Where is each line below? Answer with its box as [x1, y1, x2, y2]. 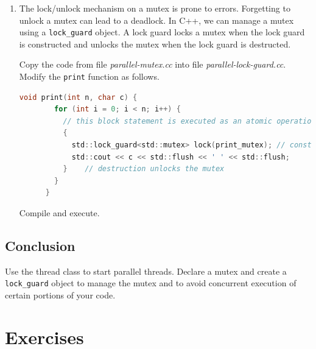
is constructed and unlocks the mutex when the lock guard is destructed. [19, 37, 291, 50]
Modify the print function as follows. [19, 70, 160, 83]
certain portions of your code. [5, 289, 116, 301]
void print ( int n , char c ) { [19, 93, 138, 102]
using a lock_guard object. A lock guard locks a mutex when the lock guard [19, 26, 305, 38]
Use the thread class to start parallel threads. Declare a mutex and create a [5, 264, 287, 277]
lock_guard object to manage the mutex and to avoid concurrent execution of [5, 277, 297, 289]
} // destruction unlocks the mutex [63, 164, 225, 174]
